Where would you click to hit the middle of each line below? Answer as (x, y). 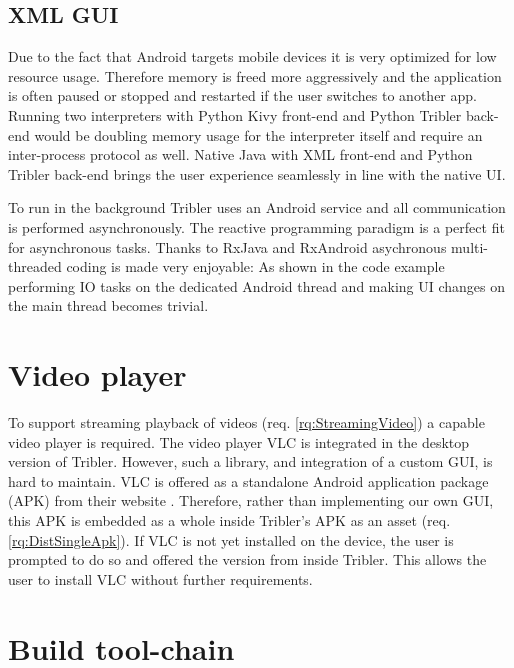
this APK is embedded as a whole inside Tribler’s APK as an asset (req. (229, 520)
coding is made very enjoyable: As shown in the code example (255, 266)
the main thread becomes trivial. (108, 305)
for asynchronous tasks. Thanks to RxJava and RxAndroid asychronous (227, 246)
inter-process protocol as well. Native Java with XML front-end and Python (240, 154)
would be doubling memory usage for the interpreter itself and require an (258, 134)
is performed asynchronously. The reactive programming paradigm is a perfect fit (256, 226)
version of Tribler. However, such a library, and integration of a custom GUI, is (250, 461)
